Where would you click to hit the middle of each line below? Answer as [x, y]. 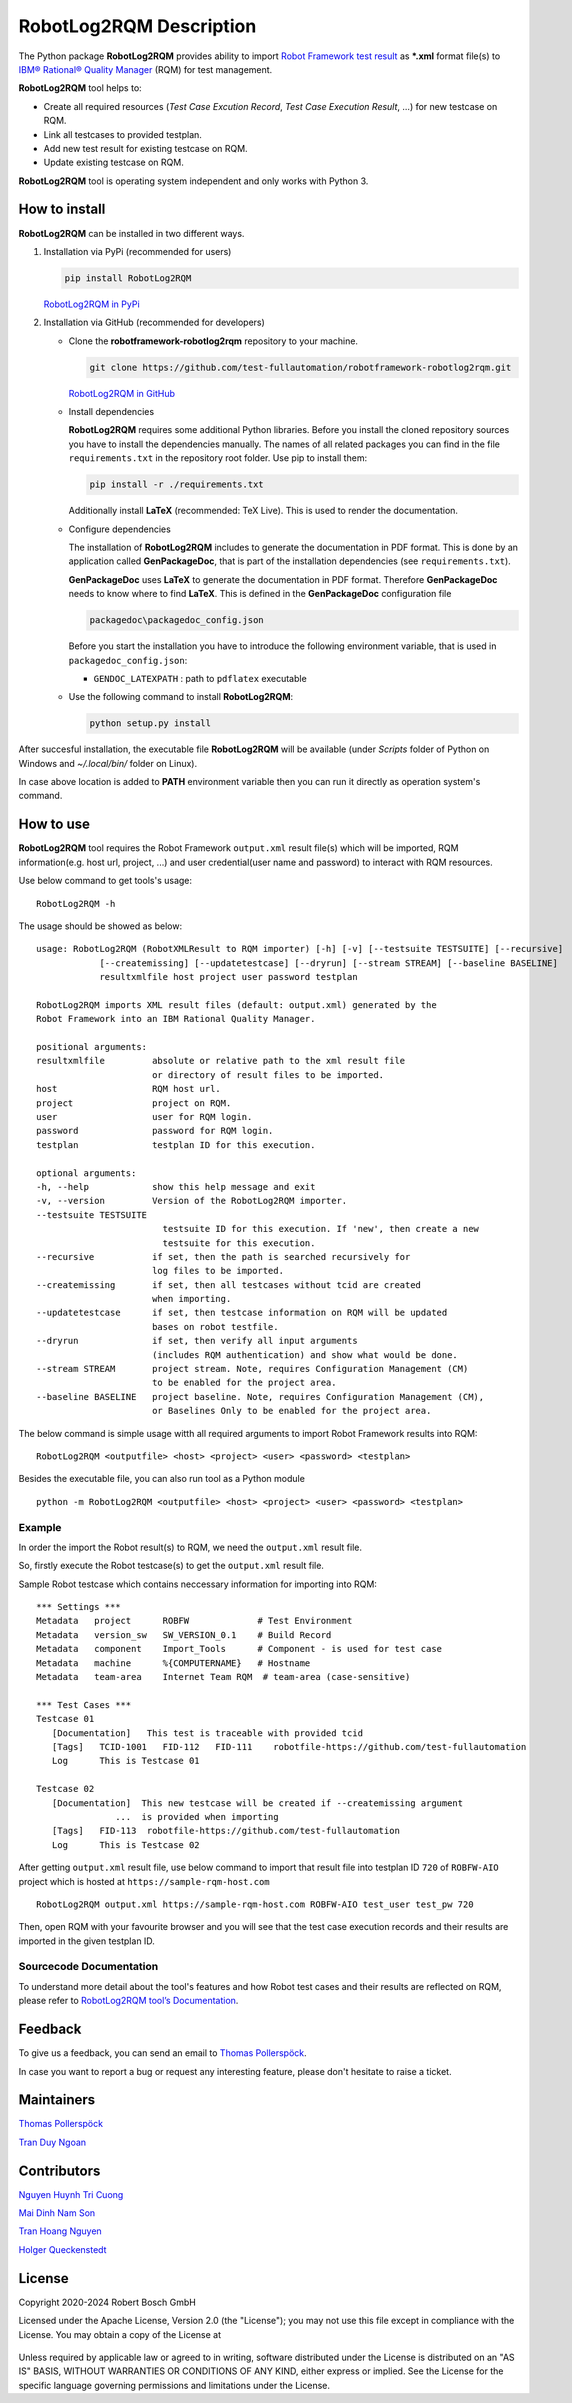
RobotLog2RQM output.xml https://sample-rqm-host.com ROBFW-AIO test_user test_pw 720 [255, 1904]
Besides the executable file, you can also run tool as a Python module [161, 1479]
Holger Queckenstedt [62, 2249]
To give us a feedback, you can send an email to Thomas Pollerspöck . [162, 2053]
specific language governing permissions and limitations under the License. [174, 2385]
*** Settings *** [78, 1607]
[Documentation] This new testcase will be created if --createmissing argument [257, 1803]
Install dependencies [111, 412]
